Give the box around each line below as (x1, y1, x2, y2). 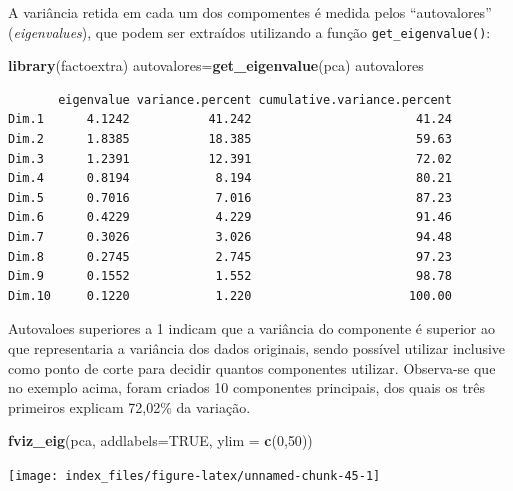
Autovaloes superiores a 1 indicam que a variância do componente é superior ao (8, 318, 495, 339)
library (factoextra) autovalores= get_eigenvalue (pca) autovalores (8, 55, 424, 76)
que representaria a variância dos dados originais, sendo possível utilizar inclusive (8, 337, 506, 358)
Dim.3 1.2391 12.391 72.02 (8, 151, 452, 166)
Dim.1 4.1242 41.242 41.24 (8, 112, 452, 127)
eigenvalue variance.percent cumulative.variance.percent (58, 92, 452, 107)
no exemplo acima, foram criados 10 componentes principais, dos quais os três (8, 377, 486, 398)
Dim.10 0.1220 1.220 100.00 (8, 288, 452, 303)
